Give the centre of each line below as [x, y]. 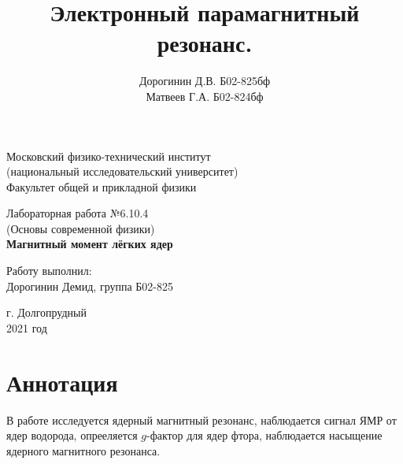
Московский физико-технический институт [109, 156]
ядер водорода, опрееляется [72, 435]
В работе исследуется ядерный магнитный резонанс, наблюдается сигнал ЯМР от [201, 419]
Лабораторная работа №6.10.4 [78, 213]
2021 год [27, 327]
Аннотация [62, 382]
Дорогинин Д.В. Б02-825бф [205, 81]
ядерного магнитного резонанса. [83, 450]
